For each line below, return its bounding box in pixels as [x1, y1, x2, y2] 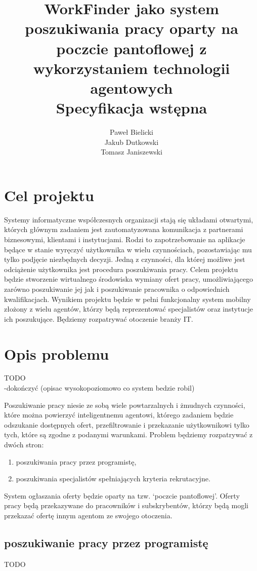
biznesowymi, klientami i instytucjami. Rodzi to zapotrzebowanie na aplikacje [4, 234, 245, 244]
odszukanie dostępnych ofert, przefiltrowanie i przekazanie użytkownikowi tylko [4, 419, 249, 430]
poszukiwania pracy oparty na [25, 18, 238, 39]
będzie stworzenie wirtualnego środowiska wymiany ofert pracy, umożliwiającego [4, 274, 253, 284]
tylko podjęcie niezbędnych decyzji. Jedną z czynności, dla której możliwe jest [4, 254, 245, 264]
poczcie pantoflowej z [56, 37, 207, 58]
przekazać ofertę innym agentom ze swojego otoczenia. [4, 510, 173, 520]
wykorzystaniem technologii [33, 57, 230, 78]
